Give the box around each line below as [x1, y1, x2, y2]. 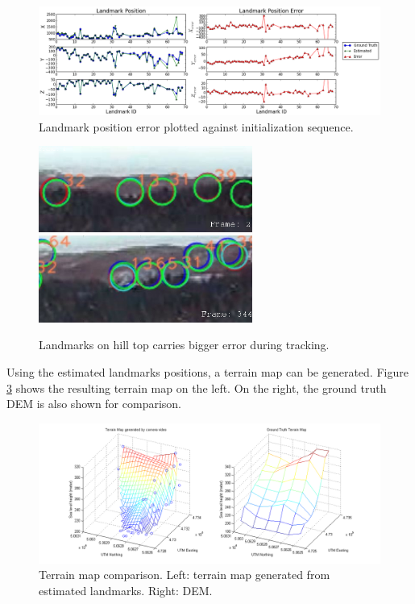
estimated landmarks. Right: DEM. [39, 581, 213, 598]
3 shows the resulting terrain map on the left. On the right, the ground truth [6, 379, 387, 396]
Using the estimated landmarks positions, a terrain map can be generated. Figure [6, 364, 409, 381]
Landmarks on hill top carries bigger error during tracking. [39, 336, 330, 353]
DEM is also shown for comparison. [6, 395, 181, 412]
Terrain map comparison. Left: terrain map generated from [39, 566, 330, 583]
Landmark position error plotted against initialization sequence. [39, 118, 354, 135]
